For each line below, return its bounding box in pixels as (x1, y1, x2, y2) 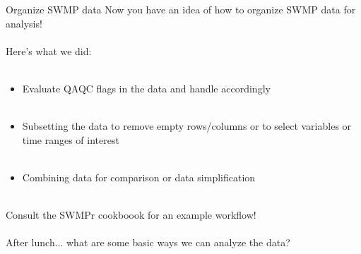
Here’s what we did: (6, 43, 92, 58)
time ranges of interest (22, 132, 119, 147)
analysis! (6, 16, 42, 30)
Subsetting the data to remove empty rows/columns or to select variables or (22, 119, 352, 133)
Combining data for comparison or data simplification (22, 169, 256, 184)
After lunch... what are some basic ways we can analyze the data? (6, 235, 290, 250)
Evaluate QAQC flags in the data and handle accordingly (22, 80, 271, 95)
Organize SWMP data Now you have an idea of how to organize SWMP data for (6, 2, 356, 16)
